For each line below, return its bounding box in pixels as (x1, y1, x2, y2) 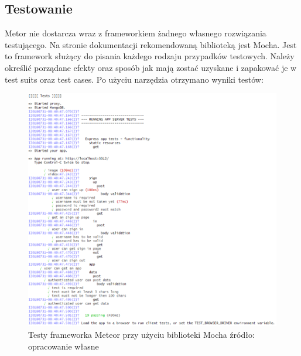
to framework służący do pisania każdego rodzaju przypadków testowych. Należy (5, 50, 295, 62)
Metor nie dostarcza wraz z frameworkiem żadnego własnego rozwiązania (5, 27, 266, 39)
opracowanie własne (28, 340, 99, 352)
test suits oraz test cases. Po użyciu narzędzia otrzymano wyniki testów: (5, 73, 264, 85)
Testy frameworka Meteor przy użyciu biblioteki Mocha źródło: (28, 328, 255, 341)
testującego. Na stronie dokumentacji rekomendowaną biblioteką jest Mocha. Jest (5, 38, 297, 50)
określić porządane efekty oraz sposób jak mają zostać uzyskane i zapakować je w (5, 61, 297, 73)
